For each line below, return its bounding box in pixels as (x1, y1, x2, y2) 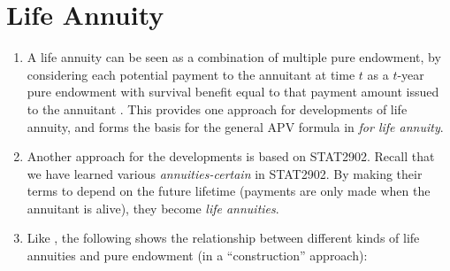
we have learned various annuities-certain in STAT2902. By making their (27, 164, 423, 182)
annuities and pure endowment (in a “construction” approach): (27, 246, 368, 265)
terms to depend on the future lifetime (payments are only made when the (27, 182, 431, 200)
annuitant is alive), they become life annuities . (27, 198, 279, 217)
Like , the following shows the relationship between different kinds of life (27, 228, 420, 247)
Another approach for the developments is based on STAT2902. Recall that (27, 147, 435, 166)
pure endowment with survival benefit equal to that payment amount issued (27, 82, 439, 101)
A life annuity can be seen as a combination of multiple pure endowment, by (27, 48, 441, 66)
